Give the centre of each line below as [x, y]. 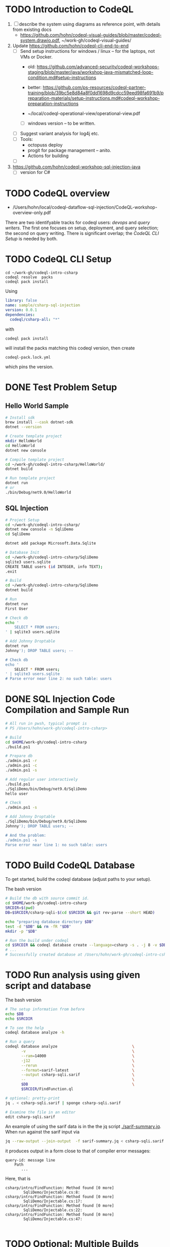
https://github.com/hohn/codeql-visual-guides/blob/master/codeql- [91, 35]
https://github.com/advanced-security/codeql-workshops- [98, 67]
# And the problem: [26, 835]
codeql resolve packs [29, 277]
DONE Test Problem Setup [61, 387]
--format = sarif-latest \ [78, 1070]
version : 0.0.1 [21, 310]
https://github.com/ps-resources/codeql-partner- [94, 87]
